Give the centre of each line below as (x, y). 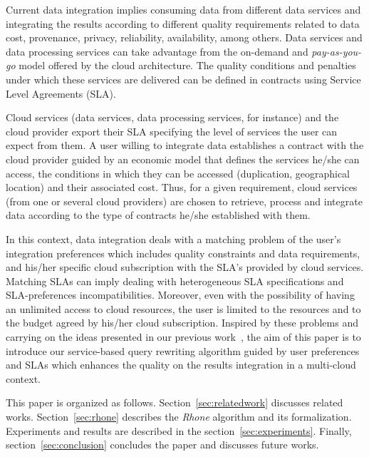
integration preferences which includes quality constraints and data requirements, (183, 253)
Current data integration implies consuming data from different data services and (183, 9)
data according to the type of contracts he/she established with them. (158, 215)
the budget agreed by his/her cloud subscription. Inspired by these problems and (182, 323)
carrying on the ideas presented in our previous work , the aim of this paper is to (183, 337)
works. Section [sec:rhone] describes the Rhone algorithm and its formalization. (179, 417)
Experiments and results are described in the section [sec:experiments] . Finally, (179, 430)
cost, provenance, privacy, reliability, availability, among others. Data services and (184, 37)
